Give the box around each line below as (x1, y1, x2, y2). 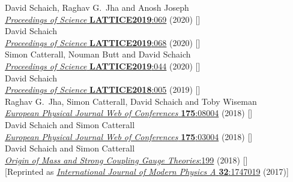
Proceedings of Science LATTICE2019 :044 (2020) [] (5, 59, 201, 72)
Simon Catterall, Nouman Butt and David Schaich (5, 48, 191, 60)
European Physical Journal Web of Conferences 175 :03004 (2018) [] (5, 130, 253, 142)
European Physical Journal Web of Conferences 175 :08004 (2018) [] (5, 107, 253, 119)
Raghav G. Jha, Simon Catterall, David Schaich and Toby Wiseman (5, 95, 257, 107)
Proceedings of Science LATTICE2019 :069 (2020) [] (5, 13, 201, 25)
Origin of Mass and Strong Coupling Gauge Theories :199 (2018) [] (5, 153, 248, 166)
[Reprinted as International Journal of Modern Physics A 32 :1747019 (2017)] (5, 165, 289, 178)
